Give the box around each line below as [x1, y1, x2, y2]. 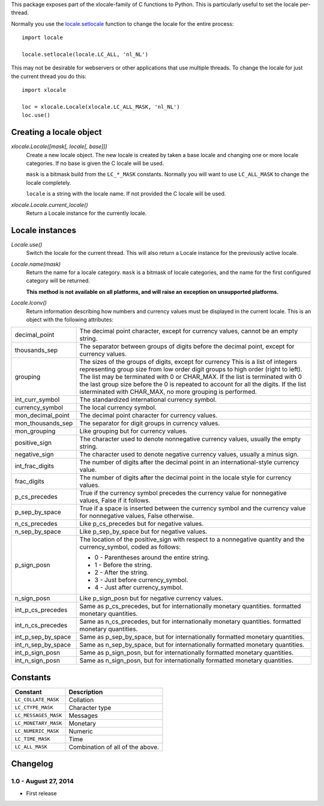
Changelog [11, 759, 53, 769]
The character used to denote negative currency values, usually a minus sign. [79, 450, 299, 459]
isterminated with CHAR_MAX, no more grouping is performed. [79, 387, 257, 396]
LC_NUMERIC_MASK [14, 728, 59, 735]
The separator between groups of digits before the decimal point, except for [79, 342, 295, 351]
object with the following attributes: [26, 315, 114, 323]
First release [26, 789, 57, 797]
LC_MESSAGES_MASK [14, 712, 62, 719]
